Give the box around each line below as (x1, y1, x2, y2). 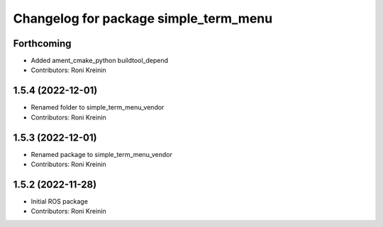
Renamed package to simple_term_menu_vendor (30, 150, 173, 158)
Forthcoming (13, 37, 72, 50)
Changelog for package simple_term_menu (13, 11, 273, 26)
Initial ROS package (30, 197, 89, 205)
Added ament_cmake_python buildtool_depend (30, 57, 169, 65)
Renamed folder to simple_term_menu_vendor (30, 103, 165, 112)
